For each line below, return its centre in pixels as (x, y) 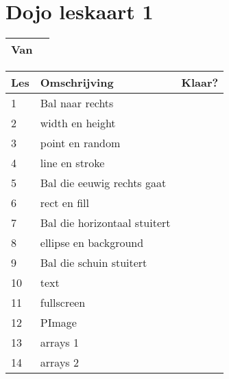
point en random (80, 143)
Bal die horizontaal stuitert (105, 223)
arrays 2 (59, 362)
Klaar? (200, 83)
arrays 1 (59, 343)
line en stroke (72, 163)
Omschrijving (77, 83)
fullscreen (63, 303)
